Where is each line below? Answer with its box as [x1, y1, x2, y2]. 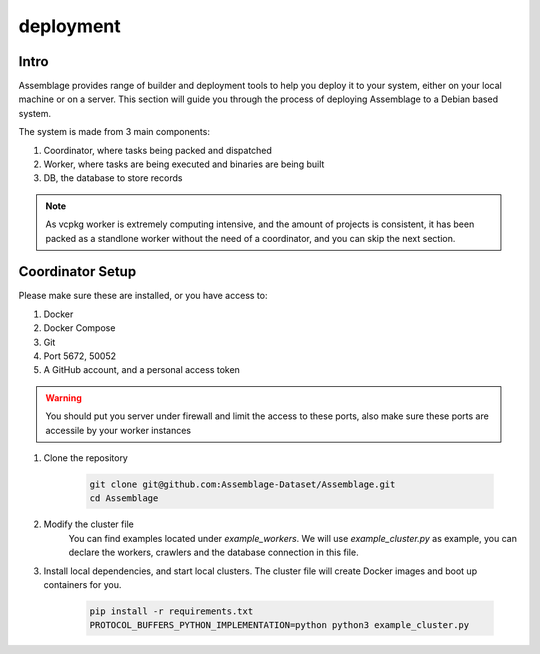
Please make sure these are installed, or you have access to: [18, 290, 268, 302]
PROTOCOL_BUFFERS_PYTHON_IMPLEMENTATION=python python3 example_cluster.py [89, 620, 470, 631]
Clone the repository [43, 452, 129, 464]
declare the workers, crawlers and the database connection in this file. [68, 546, 359, 559]
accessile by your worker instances [45, 424, 192, 436]
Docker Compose [43, 322, 116, 334]
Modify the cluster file [43, 518, 134, 530]
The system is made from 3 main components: [18, 126, 210, 138]
